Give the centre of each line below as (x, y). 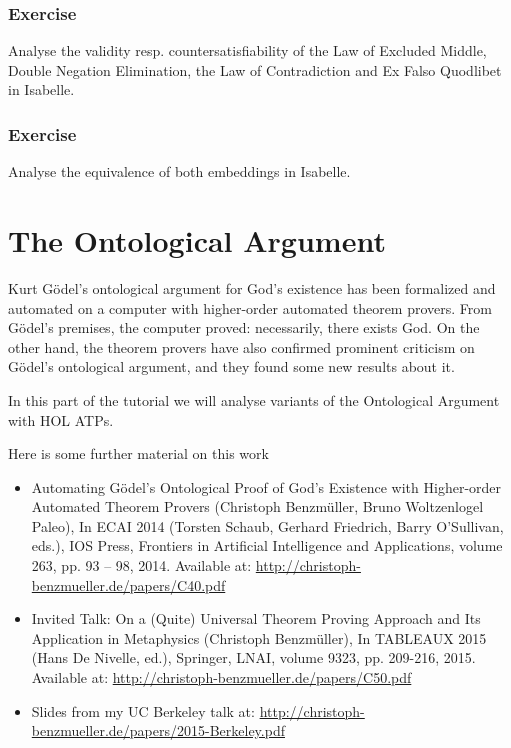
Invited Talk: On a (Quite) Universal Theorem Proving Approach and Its (256, 618)
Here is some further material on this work (138, 453)
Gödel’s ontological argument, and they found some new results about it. (231, 366)
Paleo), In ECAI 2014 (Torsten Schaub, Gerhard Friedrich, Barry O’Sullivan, (267, 525)
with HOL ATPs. (61, 419)
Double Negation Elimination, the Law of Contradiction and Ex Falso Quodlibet (255, 69)
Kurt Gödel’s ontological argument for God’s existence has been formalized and (252, 287)
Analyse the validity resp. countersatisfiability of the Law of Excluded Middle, (247, 50)
